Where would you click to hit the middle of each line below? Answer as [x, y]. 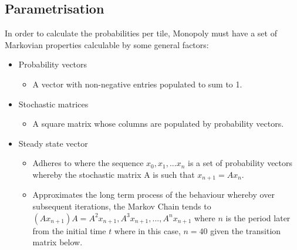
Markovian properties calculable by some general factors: [107, 44]
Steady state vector [53, 143]
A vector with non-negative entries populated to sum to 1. [137, 84]
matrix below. [58, 242]
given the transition [246, 230]
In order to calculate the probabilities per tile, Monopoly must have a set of [141, 33]
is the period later [258, 217]
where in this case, [147, 230]
